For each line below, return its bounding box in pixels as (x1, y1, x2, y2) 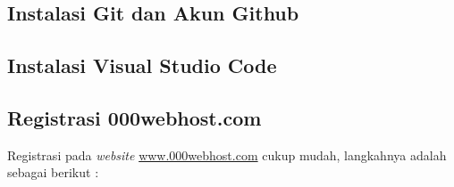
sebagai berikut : (7, 163, 99, 182)
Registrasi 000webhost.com (7, 103, 262, 131)
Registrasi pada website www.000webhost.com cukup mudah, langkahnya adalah (7, 145, 447, 164)
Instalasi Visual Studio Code (7, 52, 277, 79)
